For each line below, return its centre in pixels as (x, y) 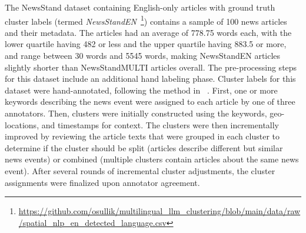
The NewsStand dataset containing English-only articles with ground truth (140, 7)
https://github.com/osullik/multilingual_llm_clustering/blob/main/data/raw (159, 211)
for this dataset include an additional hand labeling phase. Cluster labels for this (150, 79)
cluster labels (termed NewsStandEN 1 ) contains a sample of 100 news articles (146, 20)
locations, (22, 124)
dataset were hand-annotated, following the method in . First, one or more (141, 90)
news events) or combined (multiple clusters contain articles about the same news (152, 159)
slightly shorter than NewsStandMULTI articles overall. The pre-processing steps (151, 67)
